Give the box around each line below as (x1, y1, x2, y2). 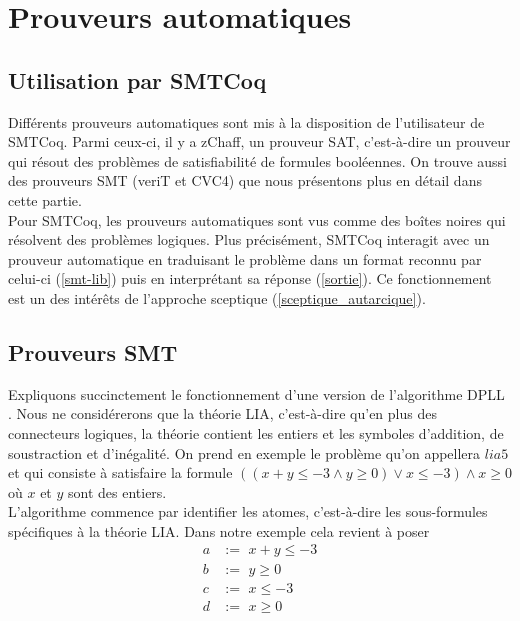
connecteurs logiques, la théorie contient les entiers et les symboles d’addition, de (8, 422, 504, 443)
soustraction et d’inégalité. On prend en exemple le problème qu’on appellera (8, 442, 481, 463)
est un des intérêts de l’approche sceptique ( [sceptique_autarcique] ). (8, 287, 426, 308)
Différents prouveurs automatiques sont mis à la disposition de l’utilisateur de (8, 111, 485, 132)
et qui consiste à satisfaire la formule (8, 462, 233, 483)
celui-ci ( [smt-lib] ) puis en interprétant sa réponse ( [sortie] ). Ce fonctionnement (8, 268, 492, 289)
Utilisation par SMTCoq (8, 64, 267, 95)
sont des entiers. (68, 481, 167, 502)
